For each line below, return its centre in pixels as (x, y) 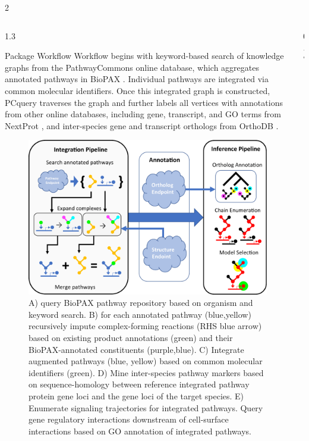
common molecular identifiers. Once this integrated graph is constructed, (138, 90)
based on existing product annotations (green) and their (131, 338)
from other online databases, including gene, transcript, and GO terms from (143, 114)
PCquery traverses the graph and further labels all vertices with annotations (144, 102)
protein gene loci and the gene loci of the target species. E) (136, 396)
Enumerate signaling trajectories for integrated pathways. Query (146, 407)
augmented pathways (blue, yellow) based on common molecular (146, 361)
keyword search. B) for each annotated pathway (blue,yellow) (140, 314)
